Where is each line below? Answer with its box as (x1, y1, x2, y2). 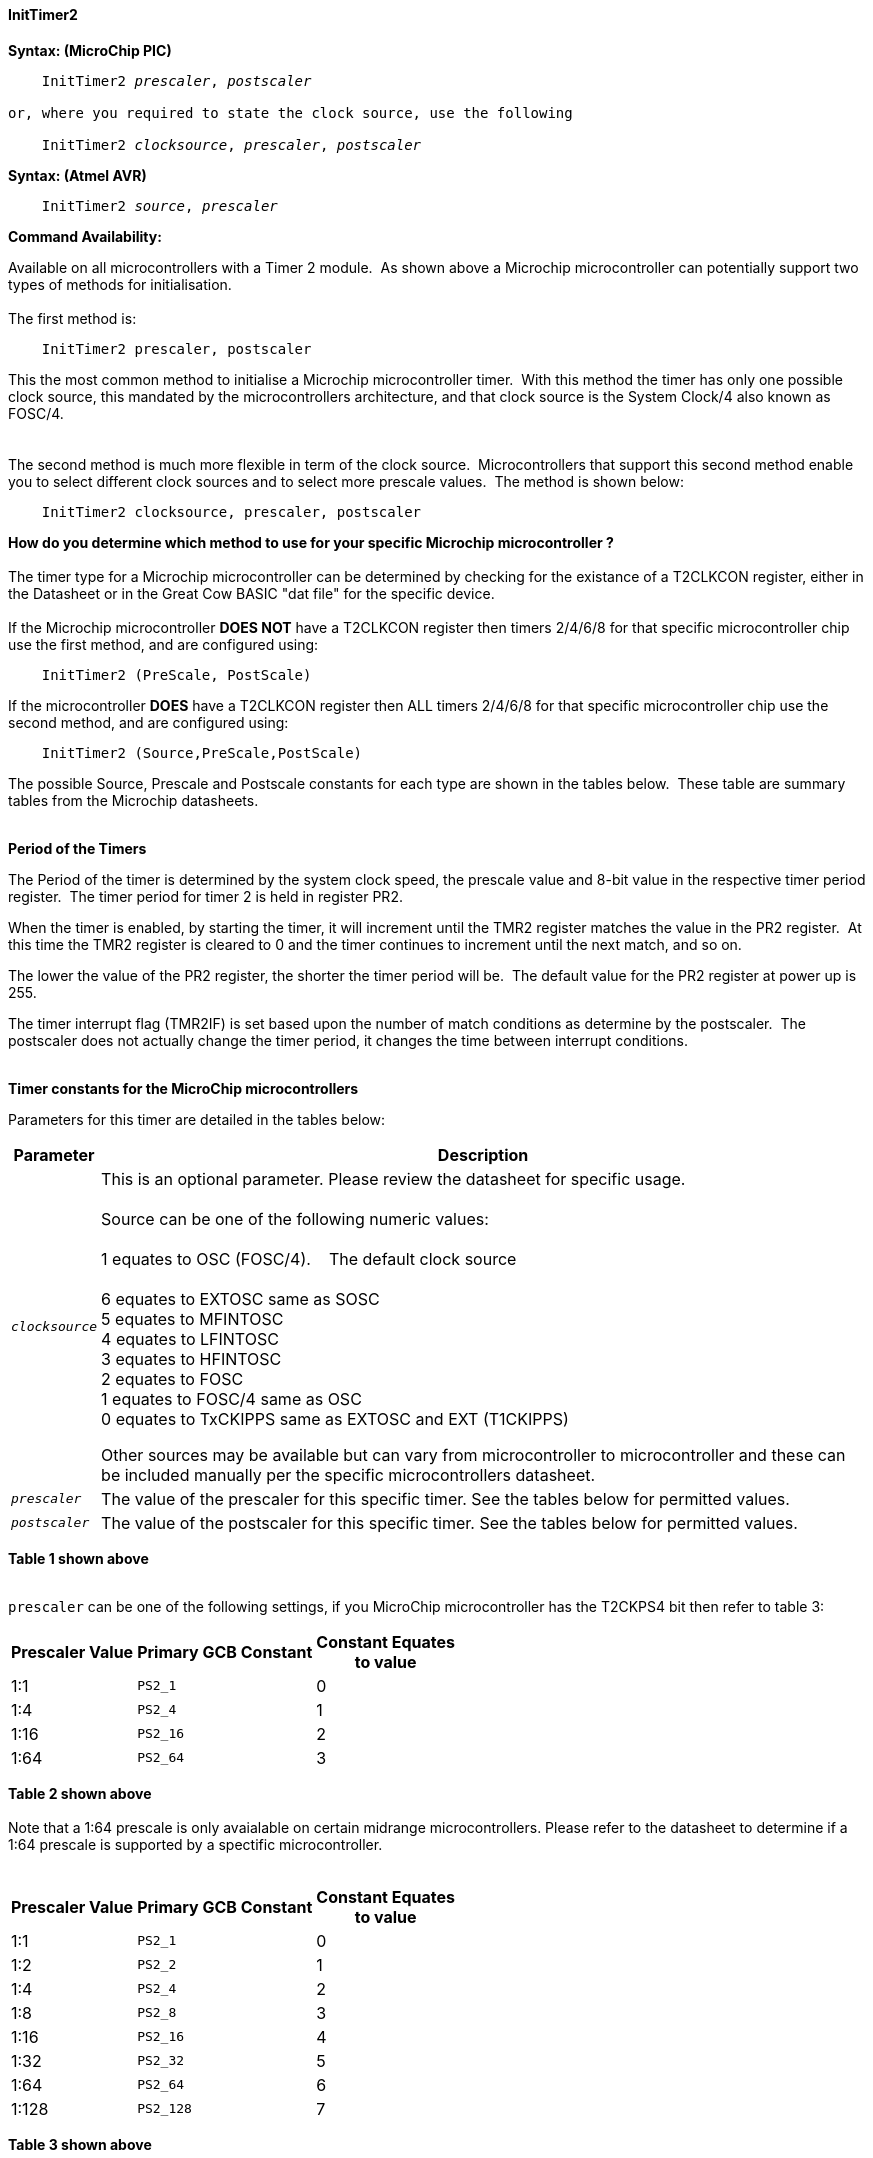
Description (437, 1144, 529, 1165)
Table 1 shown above (8, 1549, 149, 1567)
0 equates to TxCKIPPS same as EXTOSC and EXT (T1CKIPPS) (101, 1408, 569, 1429)
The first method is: (8, 309, 137, 327)
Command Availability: (8, 227, 162, 245)
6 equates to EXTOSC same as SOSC (101, 1288, 380, 1309)
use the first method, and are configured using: (8, 635, 319, 653)
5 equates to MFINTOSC (101, 1308, 284, 1329)
